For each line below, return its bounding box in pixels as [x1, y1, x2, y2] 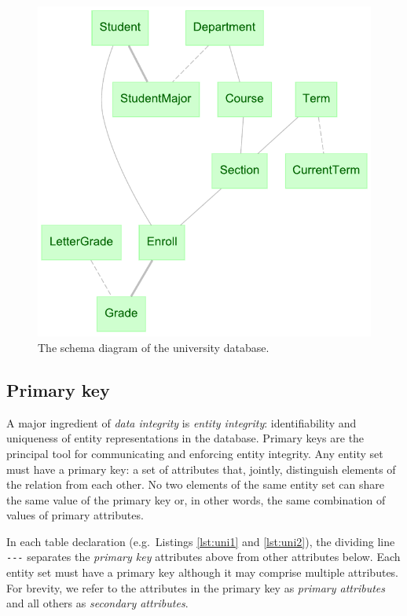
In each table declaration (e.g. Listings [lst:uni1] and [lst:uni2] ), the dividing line [6, 533, 395, 549]
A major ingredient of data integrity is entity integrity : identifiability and [6, 414, 357, 431]
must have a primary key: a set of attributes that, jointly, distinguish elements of [6, 460, 396, 477]
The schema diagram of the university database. [38, 339, 269, 355]
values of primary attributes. [6, 507, 144, 523]
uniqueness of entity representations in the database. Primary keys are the [6, 430, 365, 446]
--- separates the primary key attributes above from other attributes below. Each [6, 548, 401, 565]
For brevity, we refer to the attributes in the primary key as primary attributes [6, 579, 385, 596]
